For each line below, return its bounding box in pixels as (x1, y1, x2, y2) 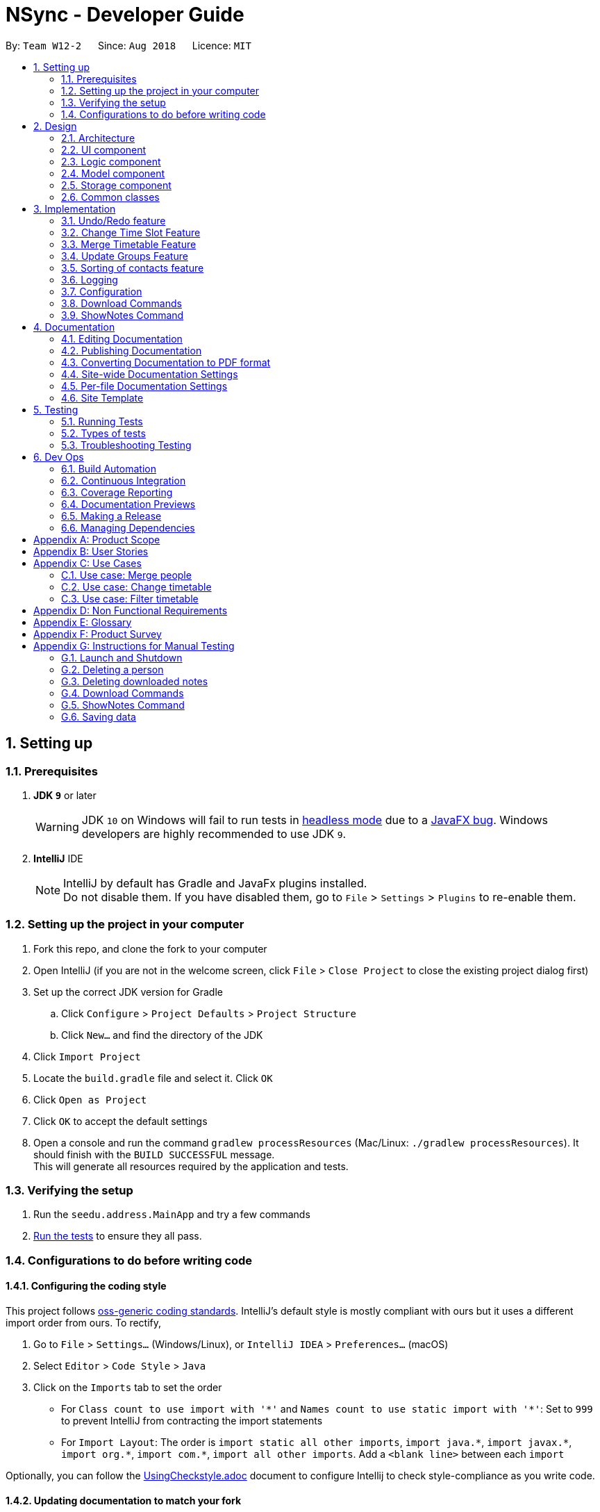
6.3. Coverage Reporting (61, 486, 173, 498)
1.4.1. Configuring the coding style (6, 1280, 167, 1292)
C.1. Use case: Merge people (61, 568, 192, 581)
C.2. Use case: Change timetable (61, 580, 212, 593)
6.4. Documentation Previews (61, 498, 196, 510)
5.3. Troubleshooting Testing (61, 438, 192, 451)
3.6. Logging (61, 273, 118, 286)
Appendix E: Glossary (33, 616, 132, 628)
